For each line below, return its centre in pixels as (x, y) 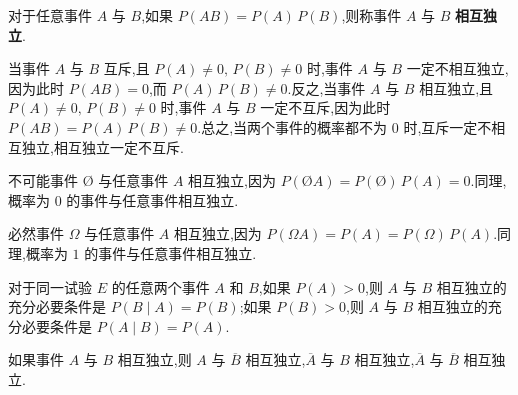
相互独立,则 (154, 359)
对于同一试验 (50, 286)
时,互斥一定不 (447, 126)
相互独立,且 (456, 87)
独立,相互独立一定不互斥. (102, 146)
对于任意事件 (50, 15)
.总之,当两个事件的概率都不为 (292, 126)
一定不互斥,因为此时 (325, 107)
